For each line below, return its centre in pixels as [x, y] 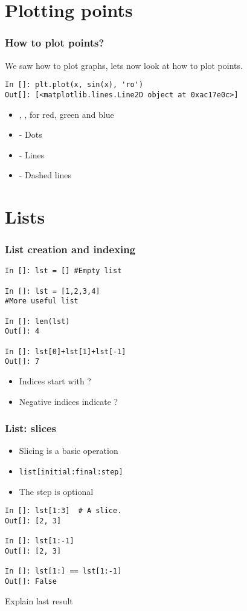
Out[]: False [31, 581]
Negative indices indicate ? [69, 401]
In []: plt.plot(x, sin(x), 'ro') [74, 85]
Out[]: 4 [22, 331]
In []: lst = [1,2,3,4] [53, 291]
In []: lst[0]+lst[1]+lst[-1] [66, 351]
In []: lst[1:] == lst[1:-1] [63, 571]
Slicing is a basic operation [69, 451]
